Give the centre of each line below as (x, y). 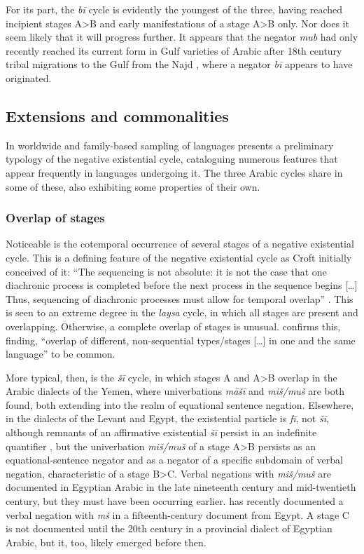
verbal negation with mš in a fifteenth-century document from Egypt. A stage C (177, 514)
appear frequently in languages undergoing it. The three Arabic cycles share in (174, 172)
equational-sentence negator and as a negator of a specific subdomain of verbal (174, 460)
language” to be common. (61, 354)
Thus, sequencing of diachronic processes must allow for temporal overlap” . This (180, 298)
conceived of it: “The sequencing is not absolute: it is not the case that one (166, 271)
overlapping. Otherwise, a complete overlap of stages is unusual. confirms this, (173, 326)
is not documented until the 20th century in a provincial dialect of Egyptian (169, 528)
